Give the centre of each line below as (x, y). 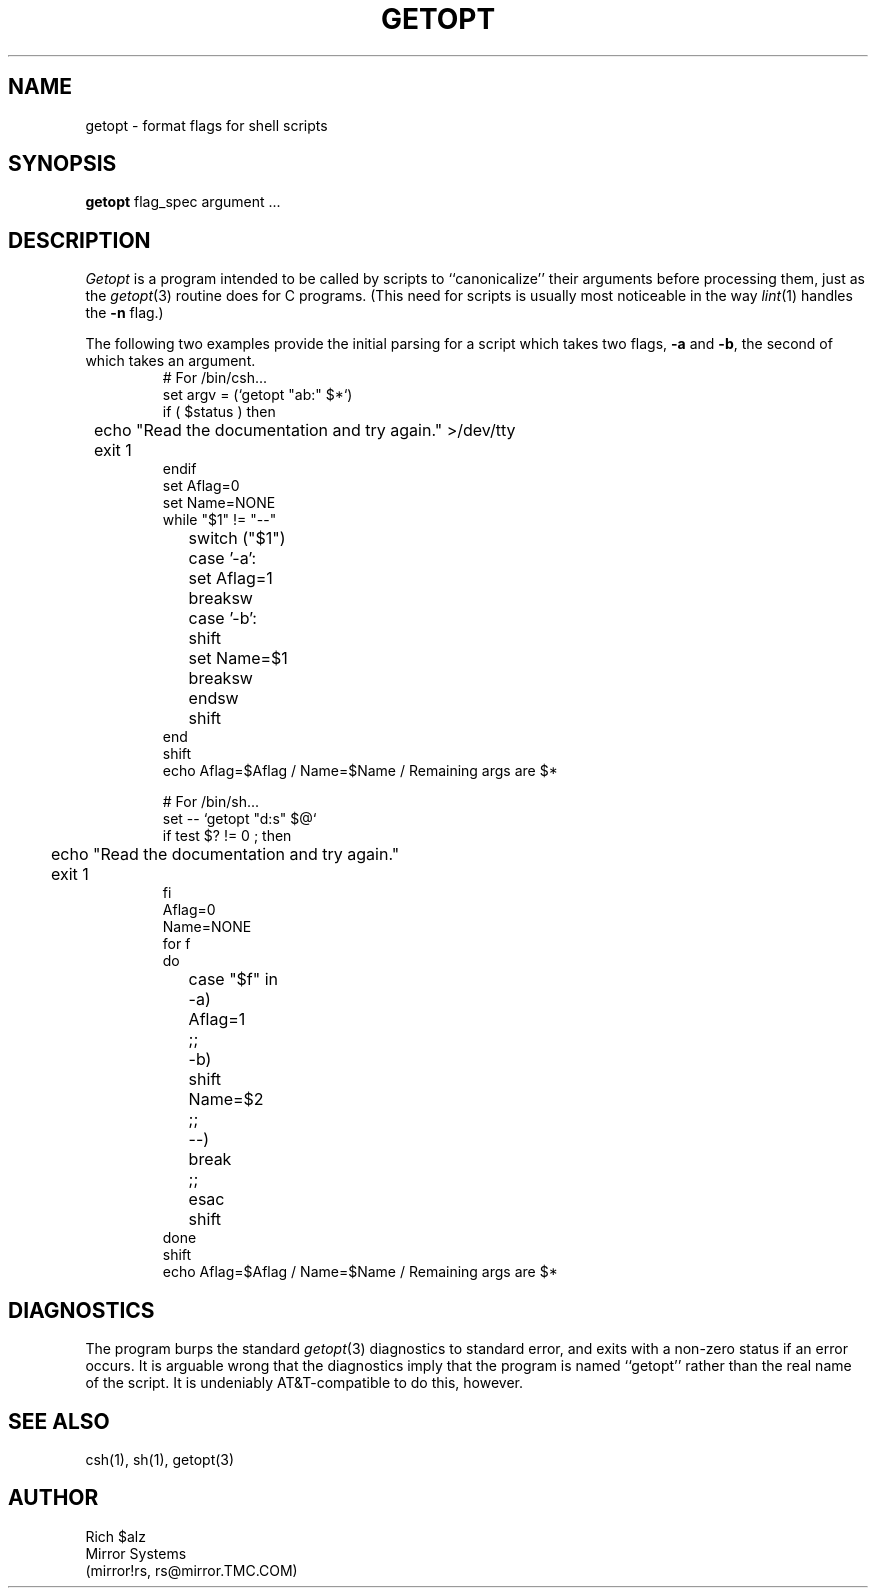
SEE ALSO (59, 1421)
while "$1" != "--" (219, 520)
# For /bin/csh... (215, 378)
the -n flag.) (124, 313)
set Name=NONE (219, 503)
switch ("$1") (237, 538)
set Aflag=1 (230, 578)
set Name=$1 (238, 658)
